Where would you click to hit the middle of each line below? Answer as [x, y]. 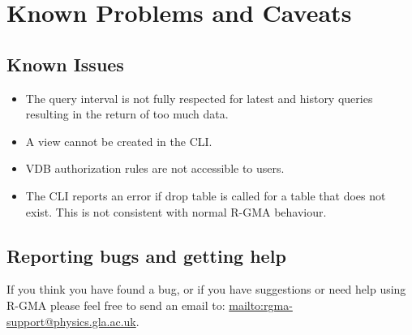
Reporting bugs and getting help [146, 255]
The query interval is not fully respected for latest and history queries [199, 98]
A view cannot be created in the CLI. [119, 141]
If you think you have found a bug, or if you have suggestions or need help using [206, 289]
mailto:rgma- [261, 305]
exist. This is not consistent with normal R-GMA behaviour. [176, 211]
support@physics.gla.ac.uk [71, 321]
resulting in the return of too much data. [127, 114]
